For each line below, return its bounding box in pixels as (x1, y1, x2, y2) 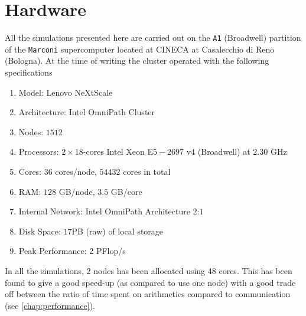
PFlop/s (96, 245, 126, 257)
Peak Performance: (18, 245, 87, 257)
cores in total (123, 165, 171, 177)
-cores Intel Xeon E (83, 145, 153, 158)
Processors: (18, 145, 59, 158)
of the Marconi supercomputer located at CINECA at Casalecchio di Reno (5, 43, 275, 55)
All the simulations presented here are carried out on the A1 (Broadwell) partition (5, 31, 301, 44)
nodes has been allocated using (93, 264, 206, 276)
